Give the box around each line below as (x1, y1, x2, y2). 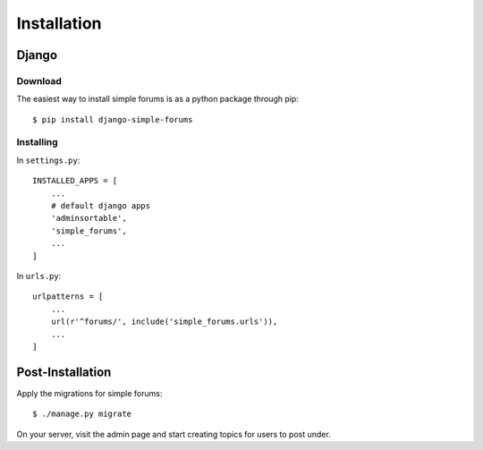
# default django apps (50, 201, 151, 211)
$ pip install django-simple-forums (32, 115, 193, 124)
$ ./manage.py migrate (32, 409, 132, 420)
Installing (16, 136, 58, 149)
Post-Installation (16, 364, 112, 379)
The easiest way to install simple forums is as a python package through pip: (16, 94, 300, 105)
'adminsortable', (50, 213, 127, 224)
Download (16, 74, 63, 87)
